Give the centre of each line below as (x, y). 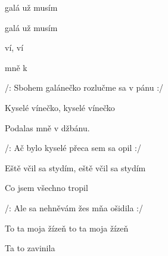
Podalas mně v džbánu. (47, 127)
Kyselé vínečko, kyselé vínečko (60, 107)
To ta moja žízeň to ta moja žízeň (67, 228)
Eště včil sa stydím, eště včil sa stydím (75, 167)
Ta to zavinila (30, 248)
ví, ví (14, 47)
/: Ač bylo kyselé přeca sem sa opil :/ (73, 148)
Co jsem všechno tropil (46, 188)
